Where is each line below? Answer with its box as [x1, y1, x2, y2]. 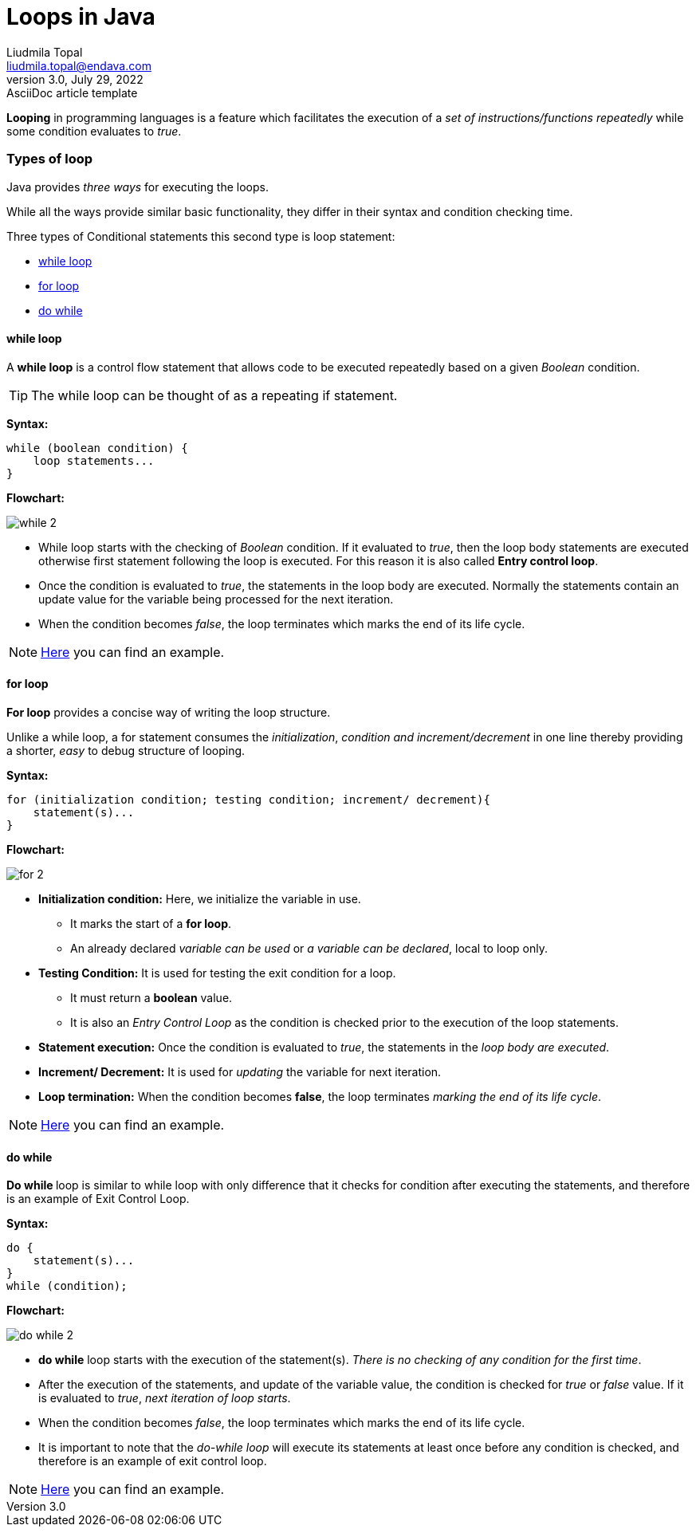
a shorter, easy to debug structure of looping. [6, 743, 246, 757]
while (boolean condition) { [6, 441, 188, 454]
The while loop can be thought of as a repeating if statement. [31, 387, 398, 403]
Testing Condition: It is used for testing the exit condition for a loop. [38, 965, 396, 980]
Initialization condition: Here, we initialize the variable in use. [38, 891, 361, 906]
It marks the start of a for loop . [70, 916, 232, 930]
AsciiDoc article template [6, 85, 138, 100]
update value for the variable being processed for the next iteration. [38, 592, 394, 606]
